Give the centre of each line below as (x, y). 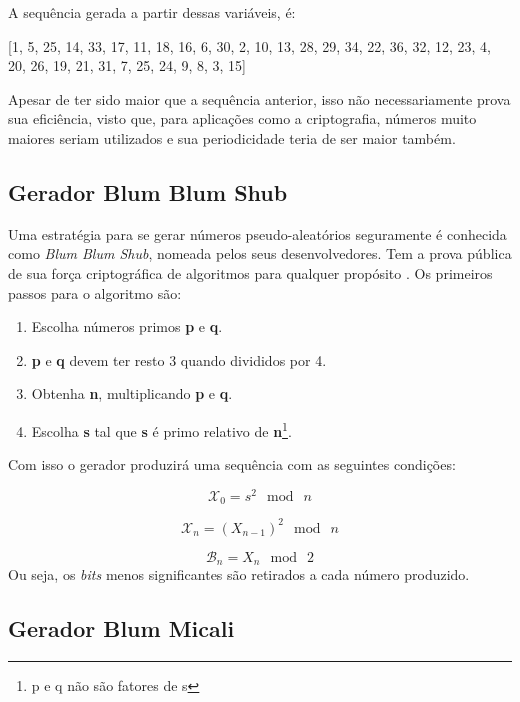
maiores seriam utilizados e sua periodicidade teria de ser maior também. (232, 137)
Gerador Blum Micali (121, 628)
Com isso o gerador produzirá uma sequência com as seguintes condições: (232, 464)
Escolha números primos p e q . (127, 326)
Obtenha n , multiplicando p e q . (132, 393)
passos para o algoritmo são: (95, 292)
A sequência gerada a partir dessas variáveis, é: (152, 12)
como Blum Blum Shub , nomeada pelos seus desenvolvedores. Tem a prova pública (260, 253)
